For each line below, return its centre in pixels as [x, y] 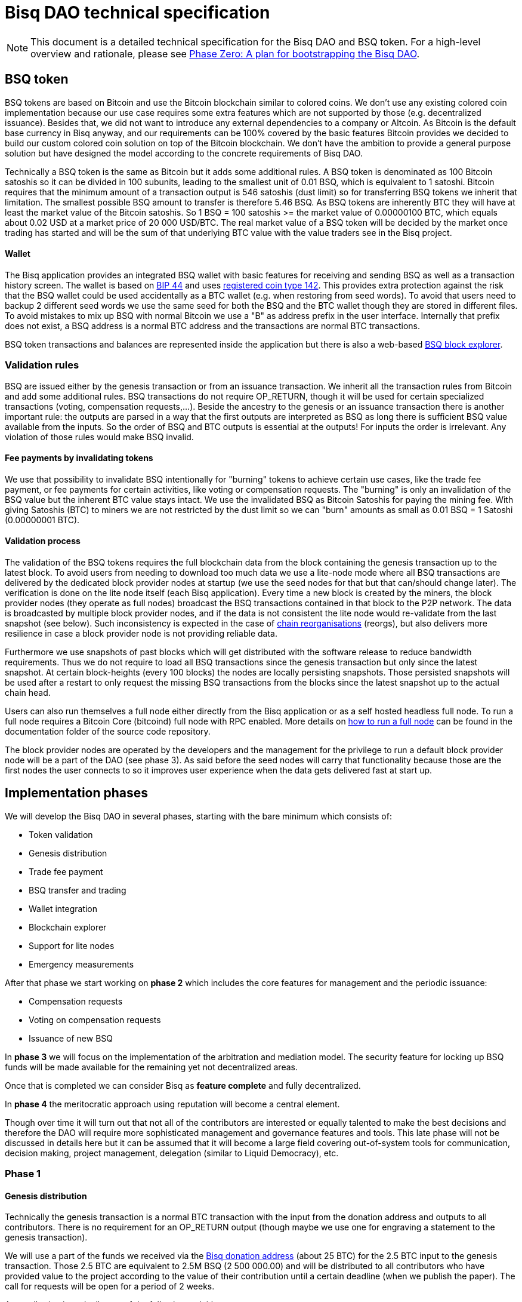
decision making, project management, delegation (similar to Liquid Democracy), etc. [172, 1153]
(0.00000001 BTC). [42, 520]
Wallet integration [63, 908]
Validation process [43, 541]
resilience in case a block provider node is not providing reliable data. [141, 633]
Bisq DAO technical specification [138, 13]
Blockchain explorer [68, 927]
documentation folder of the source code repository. [108, 731]
